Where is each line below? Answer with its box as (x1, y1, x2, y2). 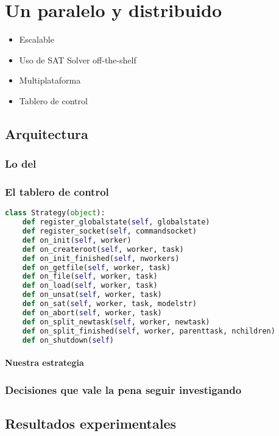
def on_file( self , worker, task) (22, 272, 158, 281)
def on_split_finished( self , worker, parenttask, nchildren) (22, 326, 275, 335)
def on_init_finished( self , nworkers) (22, 254, 180, 263)
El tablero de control (5, 184, 109, 199)
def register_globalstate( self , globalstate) (22, 218, 210, 227)
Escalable (19, 33, 54, 46)
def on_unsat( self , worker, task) (22, 290, 162, 299)
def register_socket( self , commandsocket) (22, 227, 197, 236)
